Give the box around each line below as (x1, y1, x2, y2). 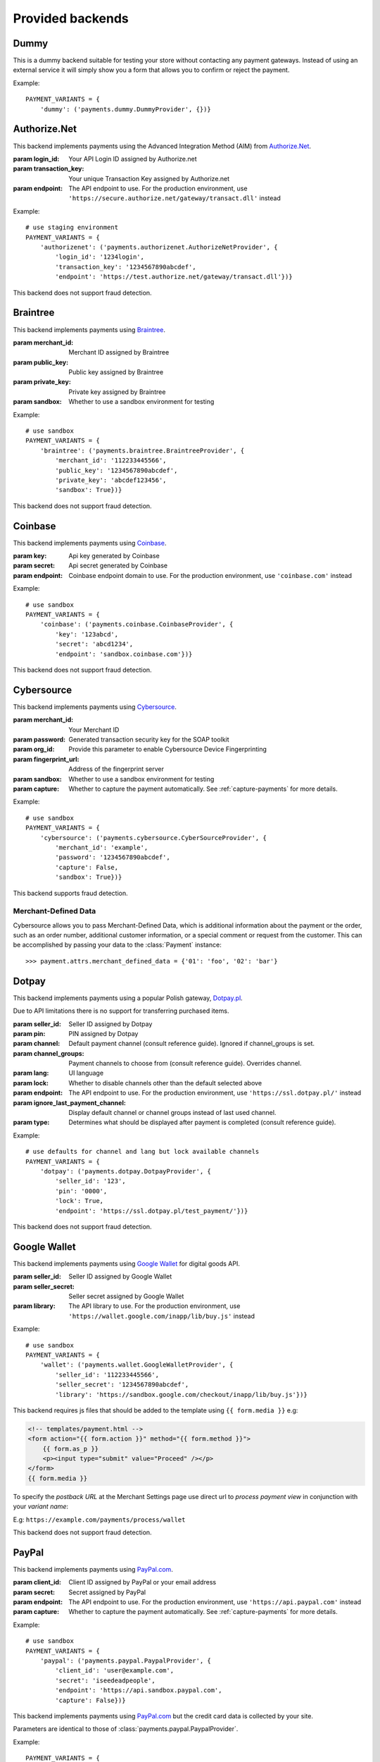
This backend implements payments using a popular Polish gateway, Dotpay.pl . (13, 994, 243, 1002)
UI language (68, 1068, 104, 1078)
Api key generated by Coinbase (68, 552, 160, 560)
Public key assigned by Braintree (68, 368, 164, 376)
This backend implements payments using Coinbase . (13, 538, 167, 547)
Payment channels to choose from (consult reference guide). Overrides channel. (68, 1059, 302, 1068)
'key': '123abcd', (55, 630, 119, 638)
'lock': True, (55, 1197, 104, 1205)
